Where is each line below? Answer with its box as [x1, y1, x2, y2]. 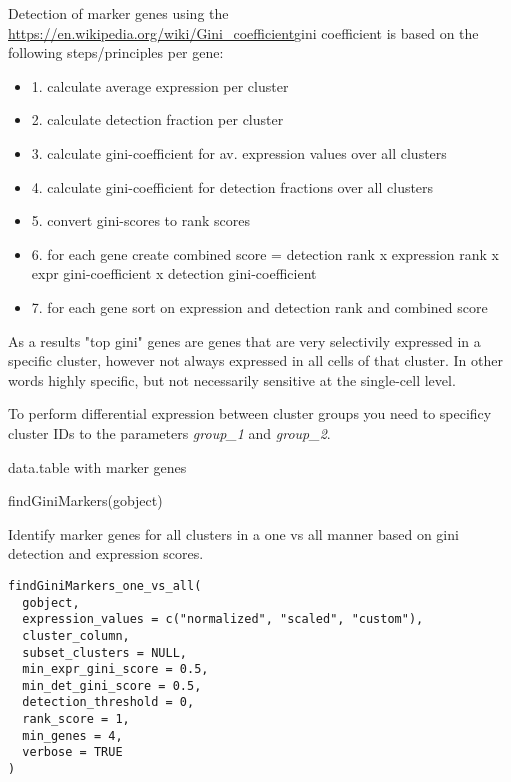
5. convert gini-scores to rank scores [31, 210, 250, 231]
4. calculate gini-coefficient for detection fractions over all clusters [31, 176, 434, 197]
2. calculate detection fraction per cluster [31, 109, 284, 130]
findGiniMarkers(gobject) [8, 490, 163, 511]
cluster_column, [22, 628, 130, 643]
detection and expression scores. [8, 543, 204, 564]
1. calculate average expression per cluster [31, 75, 289, 96]
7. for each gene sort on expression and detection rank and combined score [31, 296, 488, 317]
